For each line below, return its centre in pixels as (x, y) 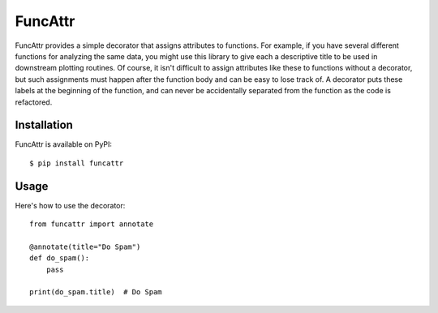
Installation (44, 125)
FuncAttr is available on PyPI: (64, 144)
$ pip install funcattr (77, 163)
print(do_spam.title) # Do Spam (96, 292)
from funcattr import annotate (92, 224)
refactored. (34, 102)
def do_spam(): (60, 258)
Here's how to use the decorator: (70, 205)
